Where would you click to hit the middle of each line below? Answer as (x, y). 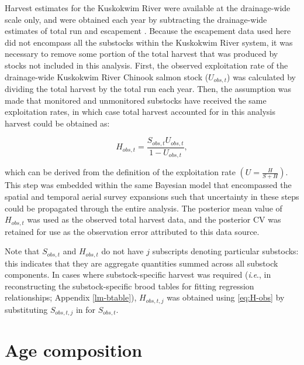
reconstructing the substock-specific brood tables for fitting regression (129, 286)
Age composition (74, 350)
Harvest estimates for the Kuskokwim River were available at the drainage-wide (148, 8)
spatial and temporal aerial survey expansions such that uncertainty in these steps (152, 196)
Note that (22, 251)
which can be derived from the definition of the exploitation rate (120, 172)
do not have (122, 251)
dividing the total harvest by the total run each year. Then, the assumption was (148, 89)
